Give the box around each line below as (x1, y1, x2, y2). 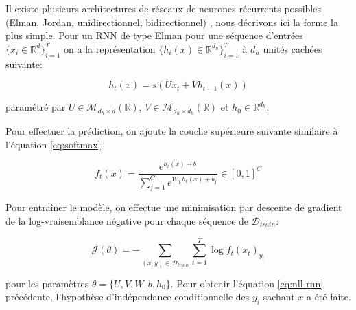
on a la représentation (64, 41, 156, 56)
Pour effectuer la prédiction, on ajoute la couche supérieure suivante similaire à (5, 124, 338, 138)
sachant (263, 289, 295, 304)
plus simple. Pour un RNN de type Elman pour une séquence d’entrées (5, 28, 303, 43)
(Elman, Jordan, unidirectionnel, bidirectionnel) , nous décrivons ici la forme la (5, 14, 338, 29)
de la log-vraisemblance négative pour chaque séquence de (5, 214, 249, 228)
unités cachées (263, 41, 322, 56)
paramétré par (5, 100, 66, 114)
